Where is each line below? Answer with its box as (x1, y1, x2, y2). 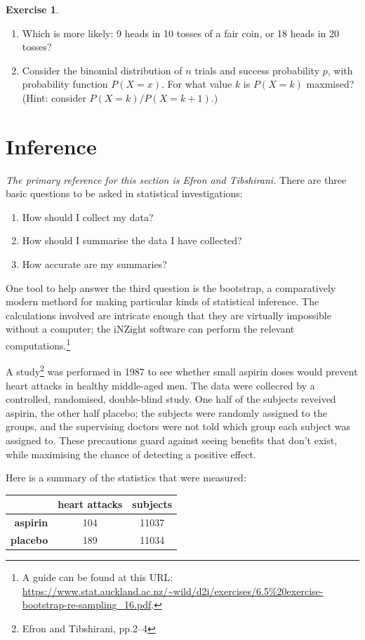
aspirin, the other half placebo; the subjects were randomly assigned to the (6, 405, 327, 420)
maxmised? (306, 76, 354, 91)
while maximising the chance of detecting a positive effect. (6, 446, 256, 461)
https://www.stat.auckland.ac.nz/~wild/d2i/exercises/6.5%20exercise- (22, 583, 324, 598)
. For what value (161, 76, 232, 91)
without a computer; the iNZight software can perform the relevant (6, 321, 295, 336)
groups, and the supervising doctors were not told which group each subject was (6, 419, 351, 434)
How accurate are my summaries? (22, 257, 167, 272)
